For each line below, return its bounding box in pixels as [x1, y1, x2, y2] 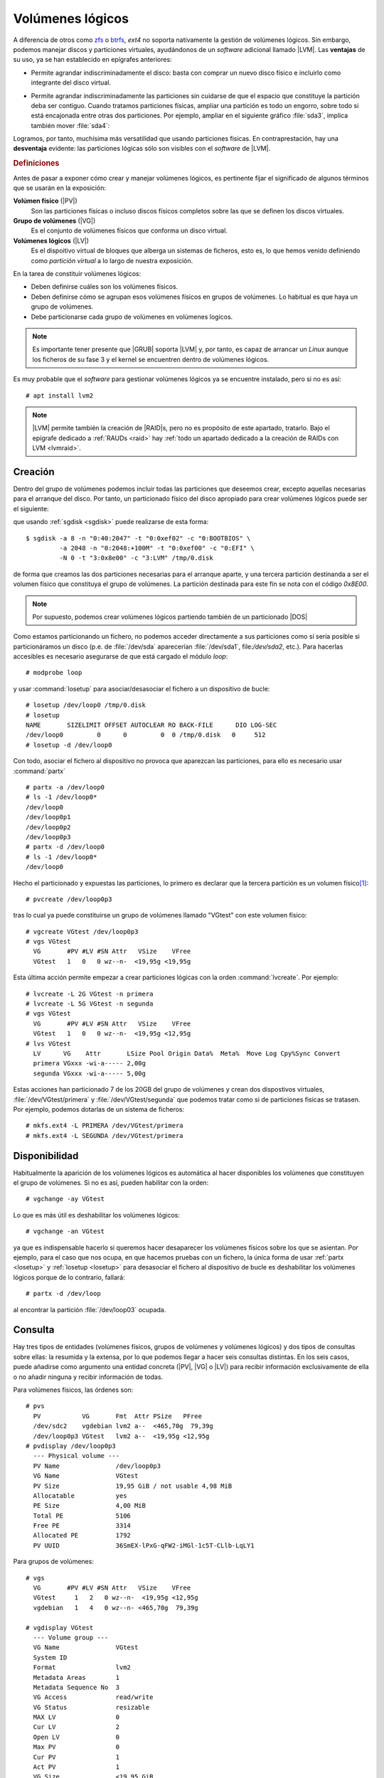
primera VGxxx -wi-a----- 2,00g [33, 1060, 146, 1068]
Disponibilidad [13, 1149, 79, 1162]
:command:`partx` [13, 767, 66, 775]
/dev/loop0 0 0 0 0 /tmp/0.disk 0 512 [26, 731, 266, 739]
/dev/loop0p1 [26, 813, 71, 821]
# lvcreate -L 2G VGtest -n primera [26, 989, 154, 998]
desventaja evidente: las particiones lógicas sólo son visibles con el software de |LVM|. [13, 144, 270, 153]
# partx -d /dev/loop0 [26, 843, 105, 851]
